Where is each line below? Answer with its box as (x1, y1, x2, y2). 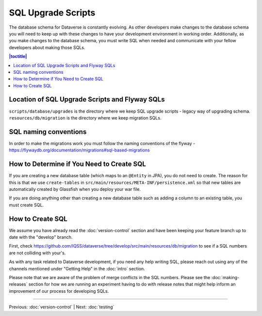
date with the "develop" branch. (9, 234, 73, 240)
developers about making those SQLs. (9, 44, 85, 50)
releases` (9, 282, 28, 287)
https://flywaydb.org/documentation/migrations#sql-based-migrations (9, 147, 150, 153)
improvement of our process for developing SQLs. (9, 288, 109, 294)
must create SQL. (9, 202, 44, 208)
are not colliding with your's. (9, 250, 66, 256)
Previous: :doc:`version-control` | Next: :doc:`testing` (9, 304, 115, 310)
